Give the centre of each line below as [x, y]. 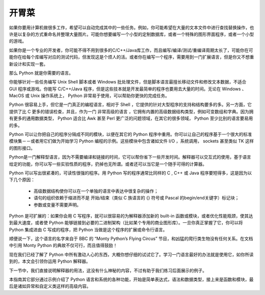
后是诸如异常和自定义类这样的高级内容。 [50, 286]
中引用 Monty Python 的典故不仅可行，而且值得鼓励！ [63, 245]
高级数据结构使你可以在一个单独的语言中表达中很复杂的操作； [96, 191]
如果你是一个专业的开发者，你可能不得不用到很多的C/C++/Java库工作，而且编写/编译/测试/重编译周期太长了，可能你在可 [131, 50]
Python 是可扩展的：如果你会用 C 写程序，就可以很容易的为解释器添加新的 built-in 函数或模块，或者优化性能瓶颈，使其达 [131, 215]
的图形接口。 [22, 148]
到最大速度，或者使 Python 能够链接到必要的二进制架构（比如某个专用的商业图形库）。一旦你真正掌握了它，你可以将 [126, 223]
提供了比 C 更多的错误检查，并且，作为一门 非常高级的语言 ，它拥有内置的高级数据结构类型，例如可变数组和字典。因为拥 [131, 111]
